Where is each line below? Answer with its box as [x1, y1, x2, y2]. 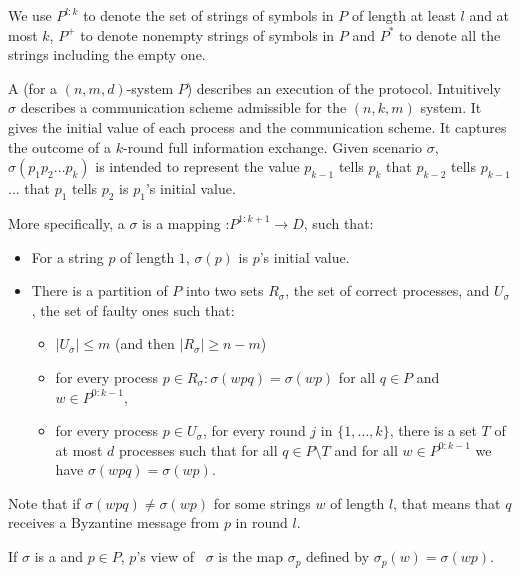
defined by [306, 546, 370, 567]
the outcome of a [8, 136, 112, 157]
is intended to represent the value [95, 156, 300, 177]
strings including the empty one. [8, 44, 206, 65]
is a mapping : [142, 212, 230, 233]
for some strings [213, 492, 311, 513]
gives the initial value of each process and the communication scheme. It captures [8, 116, 507, 137]
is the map [218, 546, 283, 567]
